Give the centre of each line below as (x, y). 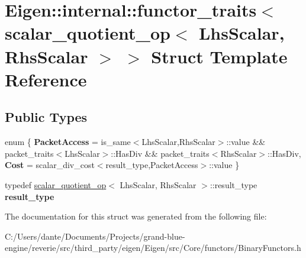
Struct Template (219, 56)
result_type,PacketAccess (152, 165)
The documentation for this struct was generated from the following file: (136, 216)
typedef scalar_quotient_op (56, 184)
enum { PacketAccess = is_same (68, 142)
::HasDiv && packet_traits (160, 153)
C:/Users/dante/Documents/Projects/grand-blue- (95, 236)
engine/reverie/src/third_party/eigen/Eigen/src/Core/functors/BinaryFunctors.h (153, 248)
